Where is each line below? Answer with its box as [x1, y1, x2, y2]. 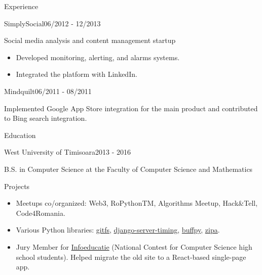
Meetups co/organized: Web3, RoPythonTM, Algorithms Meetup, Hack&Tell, [16, 198, 258, 208]
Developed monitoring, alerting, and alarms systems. [16, 52, 180, 62]
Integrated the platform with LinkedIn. [16, 69, 137, 79]
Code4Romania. [16, 207, 65, 218]
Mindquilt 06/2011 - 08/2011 [4, 85, 92, 96]
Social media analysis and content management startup [4, 35, 176, 45]
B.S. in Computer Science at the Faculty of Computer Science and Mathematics [4, 163, 253, 174]
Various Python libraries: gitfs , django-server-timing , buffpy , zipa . [16, 224, 220, 235]
